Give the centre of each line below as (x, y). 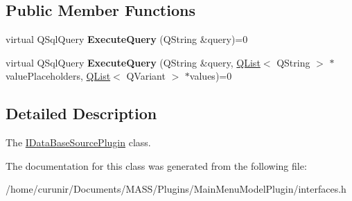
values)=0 (211, 76)
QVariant (146, 76)
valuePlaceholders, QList (58, 76)
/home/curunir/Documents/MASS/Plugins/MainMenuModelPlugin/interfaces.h (176, 189)
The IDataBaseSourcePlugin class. (78, 142)
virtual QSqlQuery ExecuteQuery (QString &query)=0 (127, 39)
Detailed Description (81, 113)
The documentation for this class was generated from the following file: (156, 165)
